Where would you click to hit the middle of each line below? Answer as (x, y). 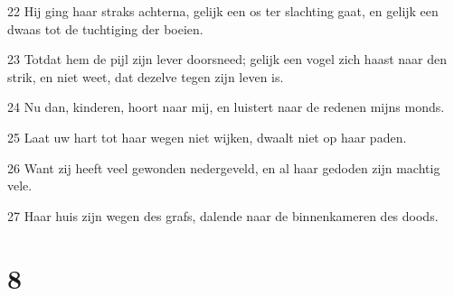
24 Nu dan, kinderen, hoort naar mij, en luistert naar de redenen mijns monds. (226, 107)
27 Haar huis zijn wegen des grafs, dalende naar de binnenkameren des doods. (223, 215)
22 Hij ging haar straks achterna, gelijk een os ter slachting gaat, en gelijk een (223, 11)
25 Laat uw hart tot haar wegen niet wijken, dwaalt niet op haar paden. (207, 137)
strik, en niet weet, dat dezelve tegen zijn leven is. (146, 76)
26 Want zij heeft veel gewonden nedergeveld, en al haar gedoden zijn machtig (224, 167)
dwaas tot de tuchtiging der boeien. (105, 28)
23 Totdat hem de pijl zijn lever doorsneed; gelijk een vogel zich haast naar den (227, 59)
